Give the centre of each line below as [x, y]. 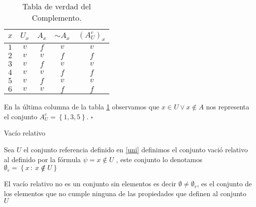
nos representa [228, 107]
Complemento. [57, 17]
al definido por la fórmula [43, 159]
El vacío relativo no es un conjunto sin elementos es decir [90, 184]
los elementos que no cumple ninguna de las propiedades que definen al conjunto [125, 193]
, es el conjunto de [224, 184]
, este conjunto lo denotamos [159, 159]
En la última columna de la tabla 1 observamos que [82, 107]
